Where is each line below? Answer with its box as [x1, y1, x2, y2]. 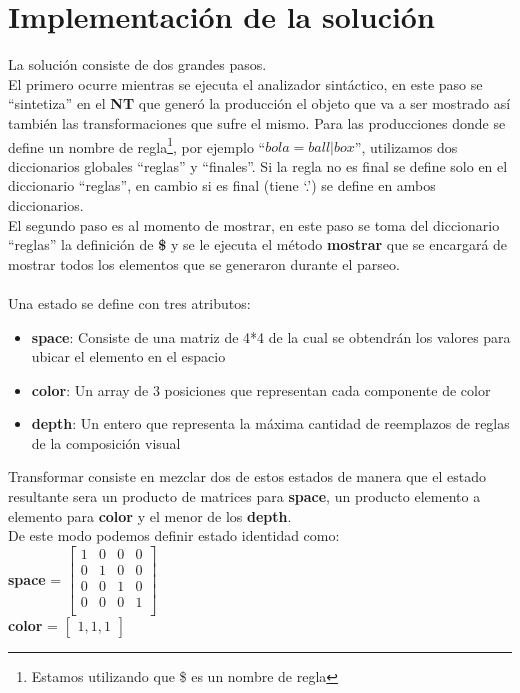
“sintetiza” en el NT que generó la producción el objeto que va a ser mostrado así [8, 93, 511, 114]
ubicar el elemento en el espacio [31, 346, 226, 367]
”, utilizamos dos [354, 136, 458, 157]
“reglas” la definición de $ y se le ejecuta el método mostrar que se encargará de [8, 234, 508, 255]
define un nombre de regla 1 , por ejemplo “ [8, 133, 266, 157]
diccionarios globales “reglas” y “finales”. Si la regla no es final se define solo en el [8, 155, 508, 176]
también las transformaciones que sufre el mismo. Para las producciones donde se [8, 112, 506, 133]
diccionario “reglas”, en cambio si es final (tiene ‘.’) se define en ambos [8, 175, 436, 196]
